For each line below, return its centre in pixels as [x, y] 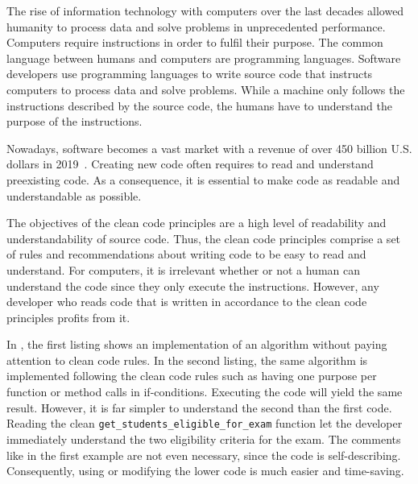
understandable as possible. [74, 195]
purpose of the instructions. [74, 121]
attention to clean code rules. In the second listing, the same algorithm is [187, 360]
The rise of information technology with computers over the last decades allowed [205, 10]
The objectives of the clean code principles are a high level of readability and [197, 223]
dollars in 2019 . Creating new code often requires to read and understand [190, 164]
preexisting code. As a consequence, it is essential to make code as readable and [203, 179]
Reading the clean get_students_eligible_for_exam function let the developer [205, 423]
